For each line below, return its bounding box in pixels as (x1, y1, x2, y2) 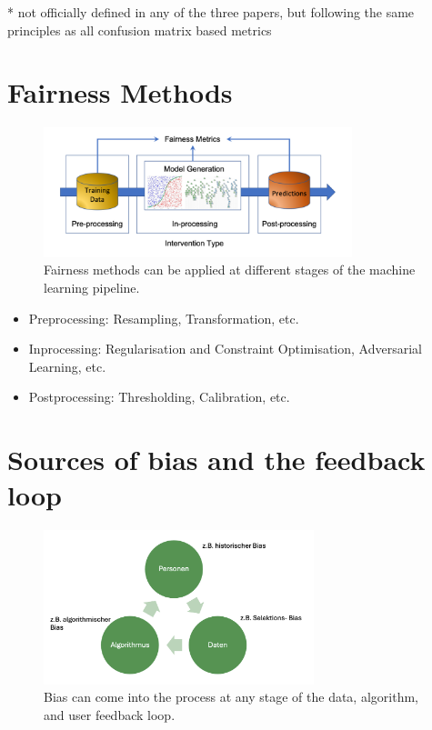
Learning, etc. (28, 356, 106, 375)
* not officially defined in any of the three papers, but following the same (7, 3, 415, 21)
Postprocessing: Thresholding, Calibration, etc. (28, 387, 290, 406)
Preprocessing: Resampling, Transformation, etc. (28, 308, 299, 327)
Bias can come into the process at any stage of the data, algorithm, (44, 687, 418, 706)
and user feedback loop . (44, 705, 176, 724)
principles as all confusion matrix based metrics (7, 20, 272, 39)
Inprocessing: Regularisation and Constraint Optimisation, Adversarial (28, 339, 422, 358)
